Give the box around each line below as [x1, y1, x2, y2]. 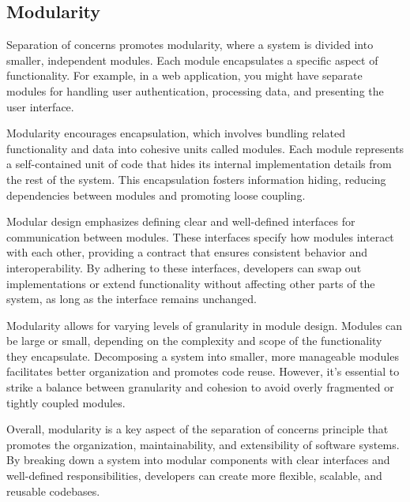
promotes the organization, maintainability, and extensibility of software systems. [6, 436, 400, 452]
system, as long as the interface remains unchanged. [6, 290, 257, 307]
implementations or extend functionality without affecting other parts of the [6, 275, 375, 291]
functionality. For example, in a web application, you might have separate [6, 67, 363, 84]
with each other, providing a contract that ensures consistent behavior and [6, 244, 368, 260]
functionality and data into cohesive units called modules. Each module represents [6, 140, 404, 156]
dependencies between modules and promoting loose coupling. [6, 186, 306, 203]
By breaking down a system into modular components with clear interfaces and [6, 451, 390, 468]
